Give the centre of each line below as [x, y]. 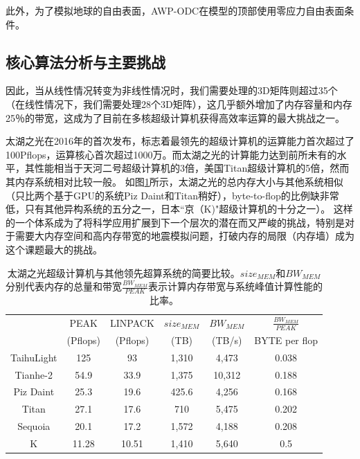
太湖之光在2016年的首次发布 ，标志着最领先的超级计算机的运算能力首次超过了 [180, 141]
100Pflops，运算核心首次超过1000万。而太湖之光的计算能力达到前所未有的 [171, 154]
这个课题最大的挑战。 [54, 249]
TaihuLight [34, 357]
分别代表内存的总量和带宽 [64, 286]
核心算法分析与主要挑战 [85, 61]
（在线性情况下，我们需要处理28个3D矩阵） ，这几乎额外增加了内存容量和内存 [179, 103]
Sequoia [34, 426]
